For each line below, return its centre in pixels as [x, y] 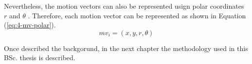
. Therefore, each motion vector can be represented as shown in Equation [137, 15]
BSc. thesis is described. [40, 58]
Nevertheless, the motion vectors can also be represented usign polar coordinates [124, 6]
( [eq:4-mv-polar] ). [30, 25]
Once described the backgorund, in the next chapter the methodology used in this [126, 48]
